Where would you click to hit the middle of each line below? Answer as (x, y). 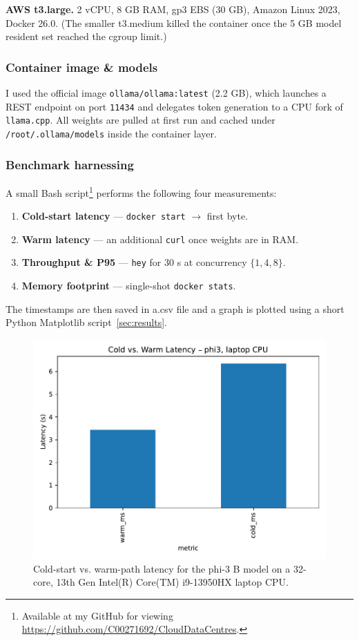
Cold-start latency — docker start (104, 216)
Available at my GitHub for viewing (97, 615)
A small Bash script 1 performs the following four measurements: (141, 191)
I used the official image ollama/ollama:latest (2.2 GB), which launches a (166, 93)
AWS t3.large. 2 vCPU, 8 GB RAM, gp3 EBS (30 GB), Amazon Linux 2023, (173, 9)
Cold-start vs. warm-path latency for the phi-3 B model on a (162, 568)
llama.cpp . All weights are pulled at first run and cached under (140, 120)
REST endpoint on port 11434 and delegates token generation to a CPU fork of (174, 106)
